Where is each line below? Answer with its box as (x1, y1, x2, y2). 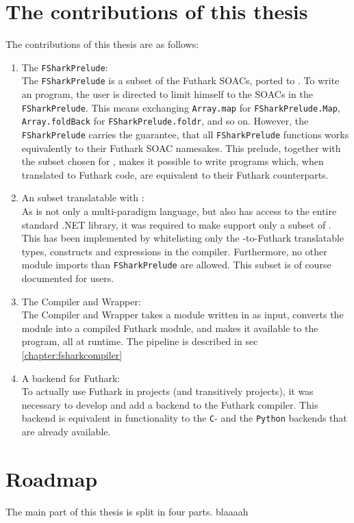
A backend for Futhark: (21, 370, 121, 385)
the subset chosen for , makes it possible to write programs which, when (21, 154, 324, 168)
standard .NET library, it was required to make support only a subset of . (21, 217, 331, 231)
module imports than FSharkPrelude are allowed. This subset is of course (21, 257, 331, 272)
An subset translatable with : (21, 190, 144, 205)
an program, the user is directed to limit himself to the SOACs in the (21, 87, 313, 101)
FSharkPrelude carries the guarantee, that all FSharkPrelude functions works (21, 127, 349, 141)
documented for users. (21, 271, 114, 285)
